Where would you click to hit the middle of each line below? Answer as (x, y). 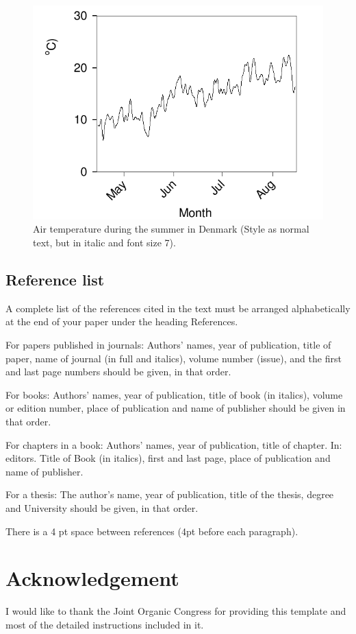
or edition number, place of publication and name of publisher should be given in (176, 408)
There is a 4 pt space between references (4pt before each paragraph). (152, 531)
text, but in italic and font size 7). (104, 243)
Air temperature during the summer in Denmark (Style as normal (171, 229)
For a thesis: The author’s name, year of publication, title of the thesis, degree (170, 494)
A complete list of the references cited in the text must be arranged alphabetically (178, 308)
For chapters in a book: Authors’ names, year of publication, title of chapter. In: (174, 444)
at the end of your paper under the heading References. (122, 321)
